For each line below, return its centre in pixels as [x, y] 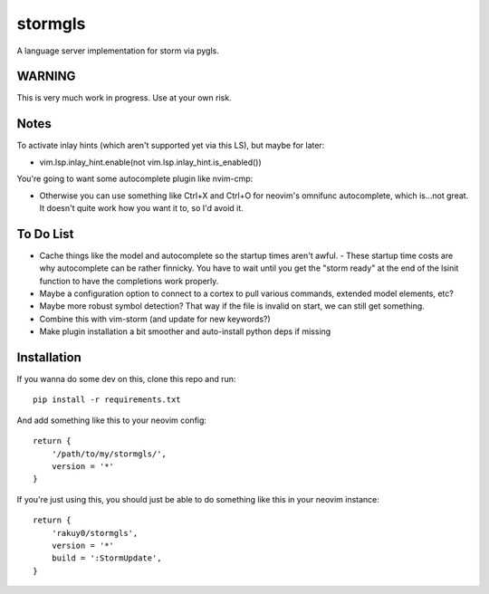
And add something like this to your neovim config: [112, 420]
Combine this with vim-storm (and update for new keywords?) [155, 319]
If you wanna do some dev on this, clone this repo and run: [126, 379]
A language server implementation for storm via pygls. [118, 51]
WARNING [46, 77]
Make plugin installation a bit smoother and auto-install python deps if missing [185, 331]
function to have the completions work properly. [129, 281]
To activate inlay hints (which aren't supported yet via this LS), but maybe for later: [171, 146]
